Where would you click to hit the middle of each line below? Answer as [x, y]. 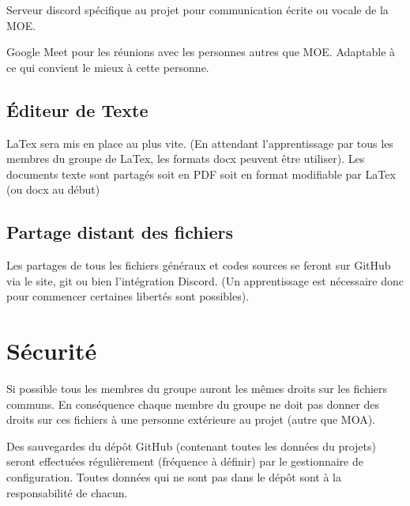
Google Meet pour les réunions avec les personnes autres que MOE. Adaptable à [201, 52]
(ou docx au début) [53, 189]
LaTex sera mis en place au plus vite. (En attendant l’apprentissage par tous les [200, 143]
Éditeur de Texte [77, 110]
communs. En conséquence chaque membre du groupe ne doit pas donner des [193, 404]
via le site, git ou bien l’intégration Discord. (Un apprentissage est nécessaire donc [205, 280]
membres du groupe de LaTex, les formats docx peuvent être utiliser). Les [186, 159]
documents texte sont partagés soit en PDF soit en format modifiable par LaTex [201, 174]
